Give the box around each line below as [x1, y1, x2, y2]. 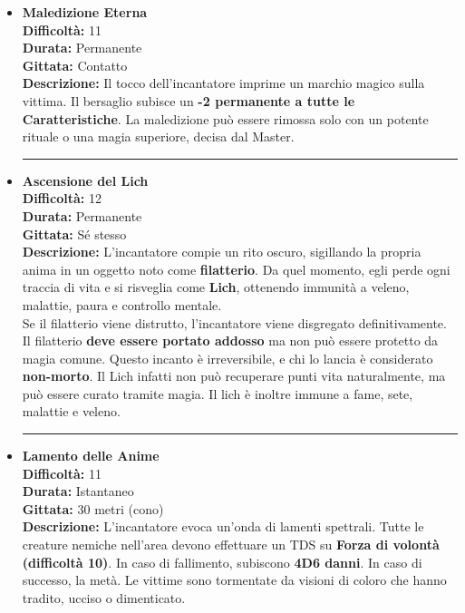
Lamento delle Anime [22, 446, 160, 465]
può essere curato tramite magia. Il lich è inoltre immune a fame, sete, [22, 384, 413, 403]
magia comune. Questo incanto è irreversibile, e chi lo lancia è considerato [22, 348, 433, 367]
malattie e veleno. [22, 402, 121, 421]
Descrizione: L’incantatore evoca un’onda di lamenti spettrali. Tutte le [22, 517, 424, 536]
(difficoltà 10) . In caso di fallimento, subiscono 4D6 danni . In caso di [22, 552, 422, 571]
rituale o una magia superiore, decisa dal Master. [22, 127, 295, 146]
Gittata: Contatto [22, 55, 128, 74]
